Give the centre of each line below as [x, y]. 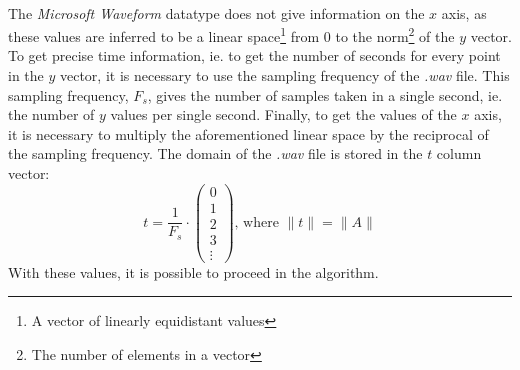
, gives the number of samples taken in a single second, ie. [325, 94]
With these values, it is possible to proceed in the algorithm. [193, 271]
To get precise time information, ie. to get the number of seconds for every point [254, 55]
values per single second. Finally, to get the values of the [283, 114]
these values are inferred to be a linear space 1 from [164, 34]
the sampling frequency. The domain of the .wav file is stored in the [215, 153]
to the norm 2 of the [395, 34]
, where [256, 222]
